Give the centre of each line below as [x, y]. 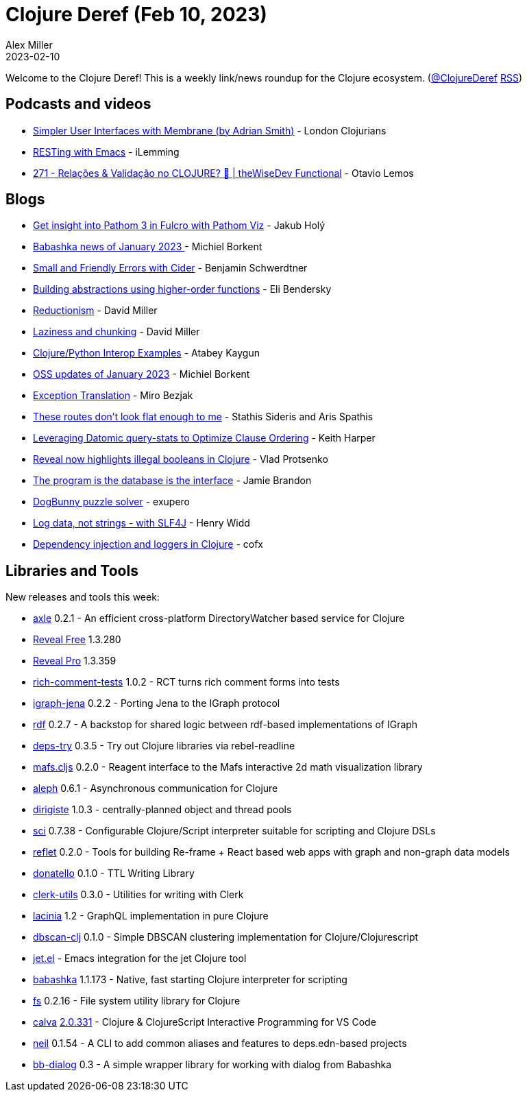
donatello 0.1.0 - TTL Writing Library [114, 873]
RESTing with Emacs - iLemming [106, 152]
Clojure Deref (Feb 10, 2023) [136, 14]
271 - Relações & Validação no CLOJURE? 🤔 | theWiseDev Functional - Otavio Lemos [223, 173]
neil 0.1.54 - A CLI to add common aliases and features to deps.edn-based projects [220, 1044]
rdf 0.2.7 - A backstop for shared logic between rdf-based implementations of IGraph [225, 725]
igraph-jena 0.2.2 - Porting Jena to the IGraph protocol [157, 703]
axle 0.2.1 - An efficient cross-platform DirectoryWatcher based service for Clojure [219, 618]
